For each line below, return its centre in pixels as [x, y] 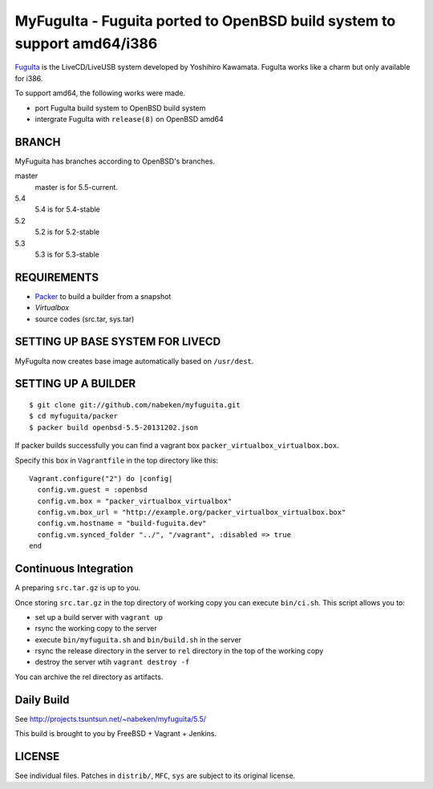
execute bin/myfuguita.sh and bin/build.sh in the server [138, 639]
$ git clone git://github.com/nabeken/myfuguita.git [135, 405]
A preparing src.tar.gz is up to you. [78, 588]
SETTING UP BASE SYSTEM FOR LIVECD [118, 342]
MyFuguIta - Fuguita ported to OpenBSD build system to [205, 21]
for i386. [29, 78]
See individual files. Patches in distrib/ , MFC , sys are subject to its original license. [155, 776]
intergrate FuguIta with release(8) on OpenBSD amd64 [129, 119]
